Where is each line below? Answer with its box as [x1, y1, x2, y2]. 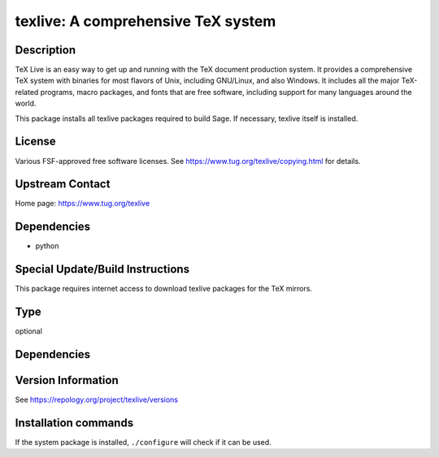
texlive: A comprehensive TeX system [15, 12, 276, 30]
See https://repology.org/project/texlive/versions [15, 394, 179, 405]
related [15, 87, 39, 97]
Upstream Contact [15, 177, 111, 191]
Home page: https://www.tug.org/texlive [15, 199, 150, 209]
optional [15, 326, 42, 336]
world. [15, 98, 37, 109]
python [35, 241, 59, 251]
